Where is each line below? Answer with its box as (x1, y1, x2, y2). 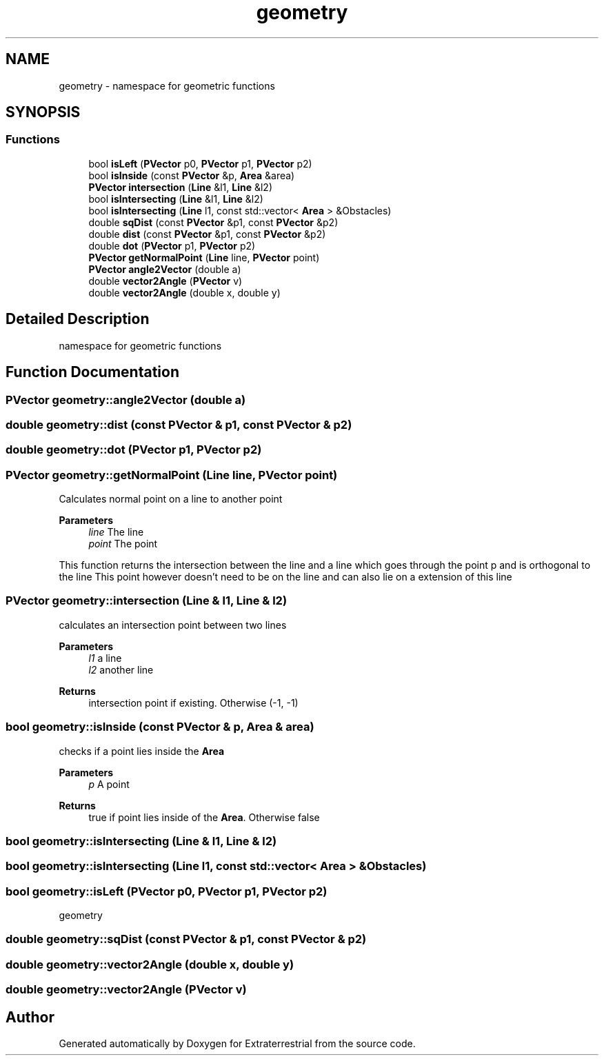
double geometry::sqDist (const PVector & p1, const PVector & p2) (6, 932, 367, 947)
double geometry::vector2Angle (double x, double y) (6, 957, 294, 971)
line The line (88, 526, 144, 538)
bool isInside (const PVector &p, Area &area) (88, 169, 295, 181)
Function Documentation (6, 363, 179, 381)
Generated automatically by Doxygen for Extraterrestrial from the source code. (59, 1037, 416, 1049)
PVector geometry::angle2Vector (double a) (6, 392, 246, 407)
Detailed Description (6, 310, 150, 328)
